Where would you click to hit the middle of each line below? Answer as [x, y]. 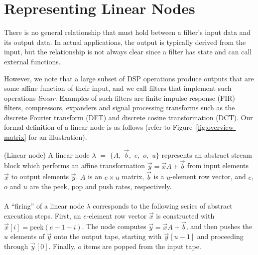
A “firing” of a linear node [44, 206]
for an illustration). [58, 137]
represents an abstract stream [207, 154]
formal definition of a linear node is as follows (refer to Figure [98, 127]
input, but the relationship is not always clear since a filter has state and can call [128, 52]
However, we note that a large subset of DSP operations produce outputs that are [129, 78]
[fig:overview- [216, 127]
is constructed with [185, 215]
